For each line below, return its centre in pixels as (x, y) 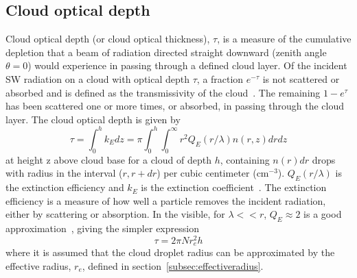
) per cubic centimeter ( (207, 173)
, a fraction (220, 78)
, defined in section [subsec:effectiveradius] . (173, 265)
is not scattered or (301, 78)
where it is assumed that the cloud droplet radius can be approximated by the (170, 252)
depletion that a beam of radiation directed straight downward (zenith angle (166, 52)
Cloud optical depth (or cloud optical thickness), (108, 39)
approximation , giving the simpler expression (102, 228)
